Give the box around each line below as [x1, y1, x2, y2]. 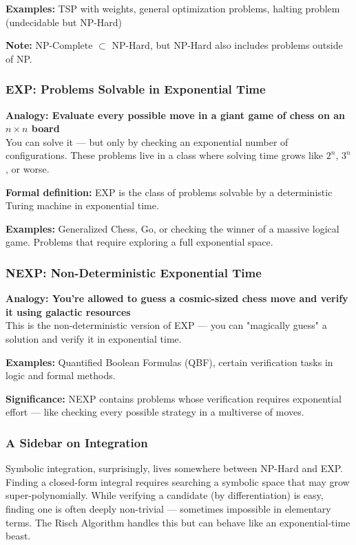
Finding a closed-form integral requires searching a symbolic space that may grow [6, 474, 350, 489]
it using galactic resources [6, 304, 131, 319]
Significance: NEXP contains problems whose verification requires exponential [6, 391, 342, 405]
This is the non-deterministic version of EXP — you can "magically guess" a [6, 318, 327, 332]
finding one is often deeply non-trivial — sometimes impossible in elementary [6, 501, 331, 515]
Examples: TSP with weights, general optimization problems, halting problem [6, 1, 340, 15]
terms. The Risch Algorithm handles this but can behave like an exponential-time [6, 515, 350, 529]
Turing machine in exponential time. [6, 198, 159, 213]
